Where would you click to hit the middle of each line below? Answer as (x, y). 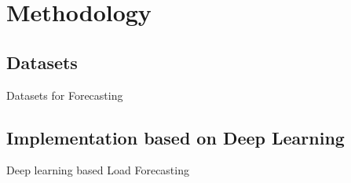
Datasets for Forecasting (65, 95)
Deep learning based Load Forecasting (98, 170)
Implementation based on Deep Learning (175, 137)
